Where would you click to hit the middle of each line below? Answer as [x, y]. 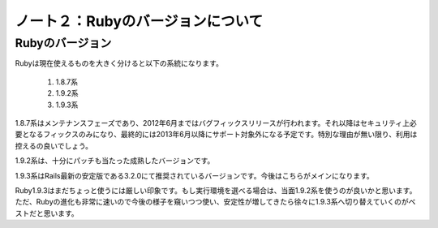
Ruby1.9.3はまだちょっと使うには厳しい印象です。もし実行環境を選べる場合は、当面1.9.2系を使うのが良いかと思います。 [216, 190]
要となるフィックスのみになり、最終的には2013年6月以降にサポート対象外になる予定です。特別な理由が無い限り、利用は [216, 135]
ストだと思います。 [47, 213]
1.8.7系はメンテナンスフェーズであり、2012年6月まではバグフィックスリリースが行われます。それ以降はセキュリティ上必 [216, 123]
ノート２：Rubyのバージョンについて [139, 21]
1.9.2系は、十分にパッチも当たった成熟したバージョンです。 [115, 161]
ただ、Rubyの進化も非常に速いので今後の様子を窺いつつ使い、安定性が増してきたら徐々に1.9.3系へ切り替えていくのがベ [215, 202]
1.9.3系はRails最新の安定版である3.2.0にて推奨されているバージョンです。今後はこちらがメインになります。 [195, 175]
